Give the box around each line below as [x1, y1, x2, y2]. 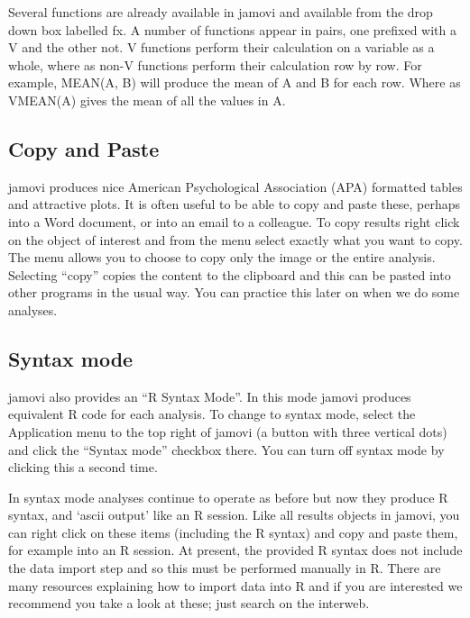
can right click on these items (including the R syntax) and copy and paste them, [8, 523, 458, 541]
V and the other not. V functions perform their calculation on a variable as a [8, 38, 435, 57]
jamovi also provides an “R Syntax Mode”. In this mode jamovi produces [8, 386, 411, 405]
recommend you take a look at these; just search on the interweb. [8, 594, 370, 613]
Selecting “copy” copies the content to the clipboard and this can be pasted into [8, 265, 451, 284]
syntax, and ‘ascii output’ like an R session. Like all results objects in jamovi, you [8, 505, 460, 524]
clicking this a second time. [8, 458, 158, 477]
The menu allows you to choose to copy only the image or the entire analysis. [8, 248, 436, 267]
